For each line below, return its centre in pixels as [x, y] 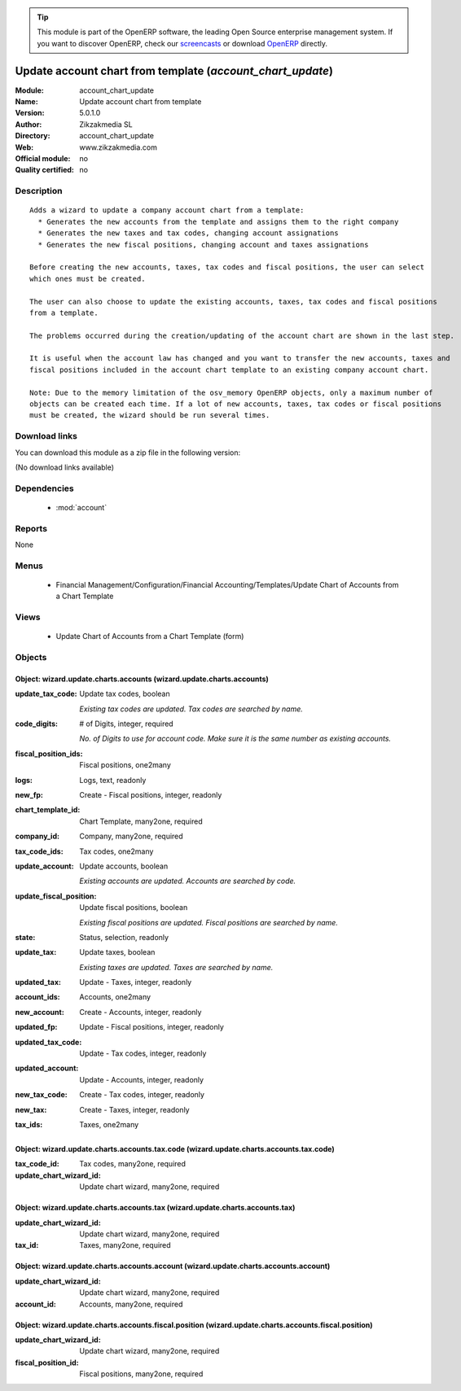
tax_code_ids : [40, 851]
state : [25, 937]
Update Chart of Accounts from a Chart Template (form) [150, 636]
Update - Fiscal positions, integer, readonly [151, 1027]
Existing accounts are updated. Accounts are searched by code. [188, 881]
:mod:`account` [81, 507]
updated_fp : [36, 1027]
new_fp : [29, 795]
